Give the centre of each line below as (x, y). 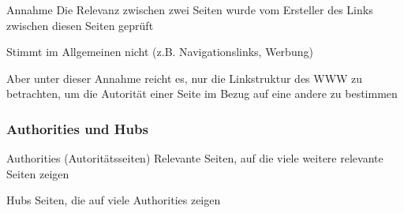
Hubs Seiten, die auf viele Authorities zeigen (114, 200)
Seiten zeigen (38, 173)
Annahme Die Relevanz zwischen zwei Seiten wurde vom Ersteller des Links (190, 9)
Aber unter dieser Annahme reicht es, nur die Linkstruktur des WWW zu (185, 78)
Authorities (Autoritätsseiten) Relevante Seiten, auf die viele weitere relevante (195, 158)
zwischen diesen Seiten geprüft (80, 25)
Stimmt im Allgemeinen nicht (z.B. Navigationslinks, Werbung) (160, 52)
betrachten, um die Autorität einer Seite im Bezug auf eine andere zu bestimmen (202, 93)
